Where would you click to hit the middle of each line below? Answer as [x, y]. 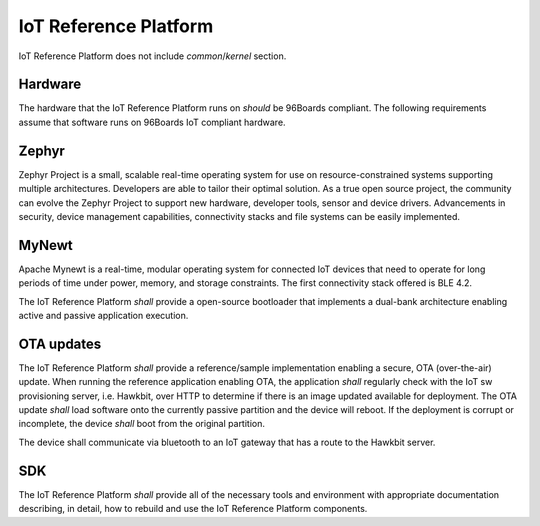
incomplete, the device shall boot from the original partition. [141, 424]
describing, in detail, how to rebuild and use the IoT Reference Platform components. [193, 509]
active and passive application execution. [103, 315]
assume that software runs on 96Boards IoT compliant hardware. [152, 122]
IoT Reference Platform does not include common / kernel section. [152, 56]
